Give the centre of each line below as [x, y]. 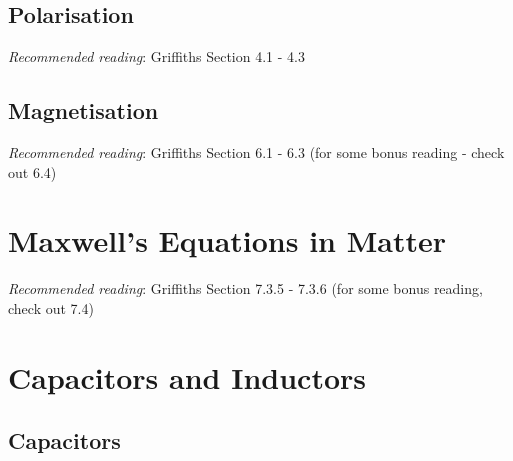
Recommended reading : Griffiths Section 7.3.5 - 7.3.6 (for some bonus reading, [245, 288]
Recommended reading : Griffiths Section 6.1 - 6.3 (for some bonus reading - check [256, 152]
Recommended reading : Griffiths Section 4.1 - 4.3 [156, 56]
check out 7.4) [51, 307]
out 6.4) [32, 171]
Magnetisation [83, 110]
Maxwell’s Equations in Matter [227, 240]
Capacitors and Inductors [187, 376]
